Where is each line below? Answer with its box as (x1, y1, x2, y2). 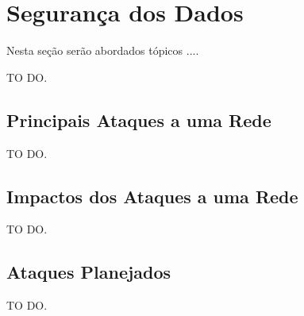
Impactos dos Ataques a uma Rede (6, 183, 298, 208)
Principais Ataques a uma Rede (6, 107, 271, 132)
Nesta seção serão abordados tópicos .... (6, 42, 199, 59)
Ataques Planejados (6, 260, 171, 284)
